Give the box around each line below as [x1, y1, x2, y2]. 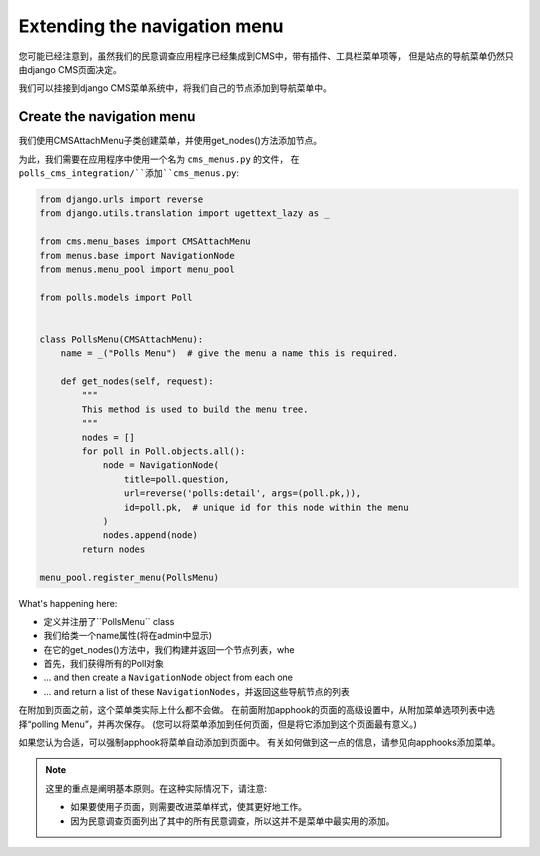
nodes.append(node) [102, 530, 199, 541]
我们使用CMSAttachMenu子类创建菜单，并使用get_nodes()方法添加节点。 [18, 135, 323, 147]
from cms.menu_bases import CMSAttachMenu [39, 236, 251, 247]
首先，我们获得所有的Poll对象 [43, 658, 165, 670]
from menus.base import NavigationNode [39, 250, 235, 261]
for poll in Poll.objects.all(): [81, 446, 246, 457]
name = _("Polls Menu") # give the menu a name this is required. [60, 348, 399, 359]
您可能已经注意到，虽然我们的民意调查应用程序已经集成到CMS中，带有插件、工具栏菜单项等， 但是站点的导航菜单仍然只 [18, 50, 514, 62]
